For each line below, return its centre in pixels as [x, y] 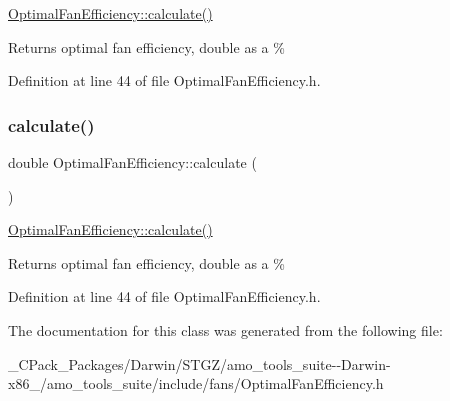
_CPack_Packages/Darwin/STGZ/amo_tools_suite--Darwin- [199, 363]
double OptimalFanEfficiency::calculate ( [132, 162]
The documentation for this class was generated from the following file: [225, 329]
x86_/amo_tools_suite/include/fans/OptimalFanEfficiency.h [196, 383]
